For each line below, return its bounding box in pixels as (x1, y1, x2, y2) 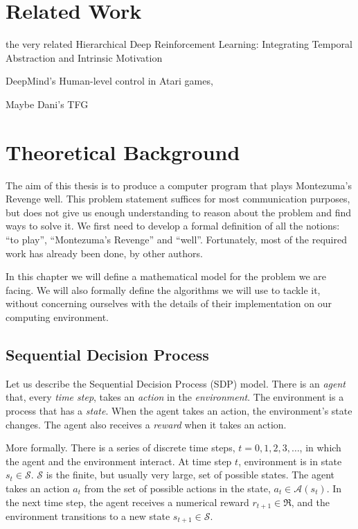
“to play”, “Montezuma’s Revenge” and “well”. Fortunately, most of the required (6, 232, 347, 246)
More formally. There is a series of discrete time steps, (6, 440, 235, 455)
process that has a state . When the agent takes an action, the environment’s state (6, 403, 352, 417)
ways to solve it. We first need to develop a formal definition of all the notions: (6, 218, 340, 233)
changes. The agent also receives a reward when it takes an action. (6, 417, 287, 431)
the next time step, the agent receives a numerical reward (6, 494, 249, 509)
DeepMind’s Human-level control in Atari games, (6, 73, 213, 88)
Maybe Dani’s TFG (6, 96, 89, 111)
